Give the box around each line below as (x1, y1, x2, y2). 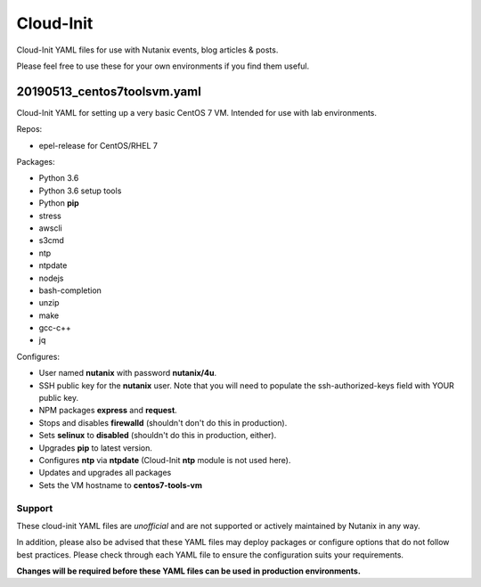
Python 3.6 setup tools (38, 185, 122, 196)
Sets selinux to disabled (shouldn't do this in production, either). (38, 430, 277, 441)
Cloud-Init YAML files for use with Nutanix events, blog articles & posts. (16, 45, 279, 55)
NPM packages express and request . (38, 405, 177, 416)
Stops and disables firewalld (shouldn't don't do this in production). (38, 417, 288, 428)
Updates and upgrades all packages (38, 468, 172, 478)
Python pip (38, 198, 79, 208)
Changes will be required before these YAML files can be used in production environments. (16, 566, 361, 576)
